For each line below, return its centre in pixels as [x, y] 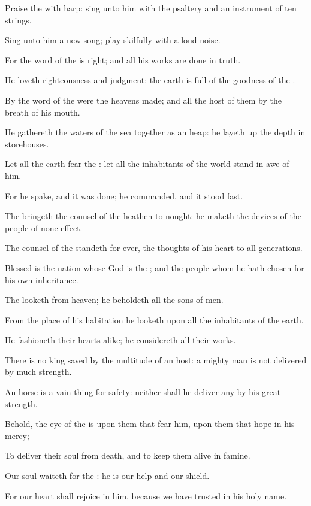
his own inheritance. [42, 279]
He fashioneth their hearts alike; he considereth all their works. [120, 340]
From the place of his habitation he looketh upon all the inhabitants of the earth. [154, 319]
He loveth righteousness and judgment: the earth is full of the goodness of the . [150, 80]
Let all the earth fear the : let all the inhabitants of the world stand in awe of [147, 164]
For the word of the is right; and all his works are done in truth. [123, 60]
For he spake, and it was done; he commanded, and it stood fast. [124, 196]
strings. [18, 19]
